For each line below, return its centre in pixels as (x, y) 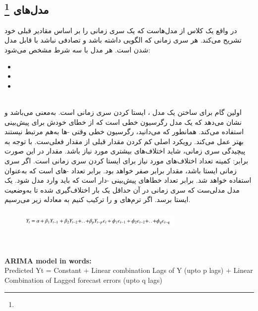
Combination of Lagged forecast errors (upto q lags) (83, 280)
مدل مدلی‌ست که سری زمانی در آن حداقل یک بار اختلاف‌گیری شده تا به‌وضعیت (122, 189)
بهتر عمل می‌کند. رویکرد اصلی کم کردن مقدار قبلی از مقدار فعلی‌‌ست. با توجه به (124, 141)
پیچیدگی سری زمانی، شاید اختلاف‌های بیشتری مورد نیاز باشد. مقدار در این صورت (125, 151)
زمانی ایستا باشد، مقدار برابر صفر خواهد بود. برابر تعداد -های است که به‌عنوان (121, 170)
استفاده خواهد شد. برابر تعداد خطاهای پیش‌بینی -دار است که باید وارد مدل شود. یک (128, 180)
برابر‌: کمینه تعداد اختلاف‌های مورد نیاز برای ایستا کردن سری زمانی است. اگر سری (127, 160)
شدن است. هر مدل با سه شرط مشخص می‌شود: (77, 49)
